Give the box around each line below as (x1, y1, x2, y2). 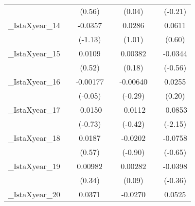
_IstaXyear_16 (8, 76, 60, 87)
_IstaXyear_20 (8, 189, 60, 200)
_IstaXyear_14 (8, 19, 60, 31)
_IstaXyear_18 (8, 132, 60, 143)
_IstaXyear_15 (8, 48, 60, 59)
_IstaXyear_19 (8, 160, 60, 172)
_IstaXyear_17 (8, 104, 60, 115)
